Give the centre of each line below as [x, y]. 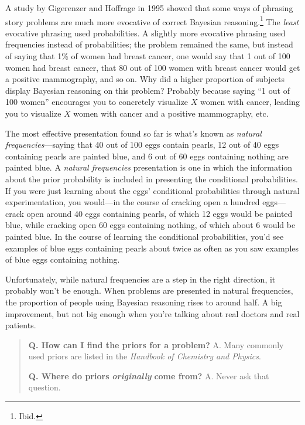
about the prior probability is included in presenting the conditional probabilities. [152, 178]
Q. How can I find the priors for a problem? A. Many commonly [156, 344]
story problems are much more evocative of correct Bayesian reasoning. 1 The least [152, 21]
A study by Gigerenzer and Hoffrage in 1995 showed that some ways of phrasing [149, 8]
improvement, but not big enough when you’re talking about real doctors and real [152, 313]
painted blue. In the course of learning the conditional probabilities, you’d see [145, 236]
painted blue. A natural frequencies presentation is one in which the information [149, 167]
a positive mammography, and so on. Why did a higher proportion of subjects [145, 79]
